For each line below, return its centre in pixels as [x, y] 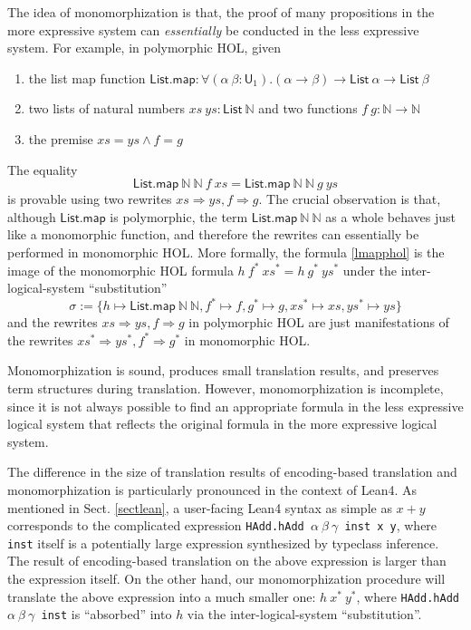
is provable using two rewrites [90, 199]
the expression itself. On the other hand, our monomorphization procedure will [226, 579]
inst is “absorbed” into [106, 614]
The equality [43, 169]
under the [370, 270]
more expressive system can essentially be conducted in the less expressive [213, 29]
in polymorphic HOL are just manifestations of [319, 322]
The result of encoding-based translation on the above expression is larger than [227, 561]
